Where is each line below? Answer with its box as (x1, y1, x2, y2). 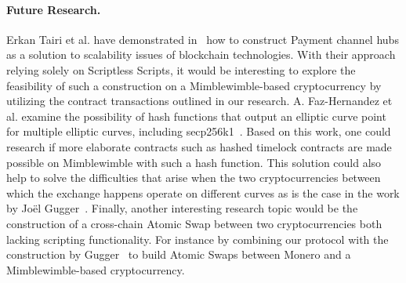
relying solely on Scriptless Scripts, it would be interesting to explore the (6, 61, 356, 78)
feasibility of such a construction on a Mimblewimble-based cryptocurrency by (6, 77, 382, 93)
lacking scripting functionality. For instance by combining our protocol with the (6, 230, 389, 247)
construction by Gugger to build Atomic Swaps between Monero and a (6, 246, 351, 263)
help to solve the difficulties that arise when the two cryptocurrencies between (6, 169, 381, 186)
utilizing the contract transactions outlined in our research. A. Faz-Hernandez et (6, 93, 393, 109)
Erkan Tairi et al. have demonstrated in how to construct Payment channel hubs (6, 31, 399, 47)
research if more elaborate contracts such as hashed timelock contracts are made (6, 138, 392, 154)
